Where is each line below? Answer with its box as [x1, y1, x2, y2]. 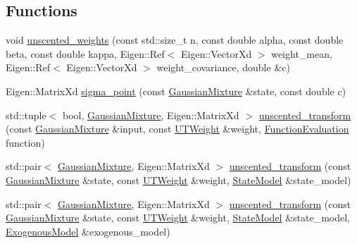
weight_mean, [271, 46, 332, 61]
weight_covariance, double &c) [156, 60, 290, 75]
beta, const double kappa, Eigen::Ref [6, 46, 165, 61]
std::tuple [6, 107, 46, 122]
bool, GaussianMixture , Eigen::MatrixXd [62, 107, 239, 122]
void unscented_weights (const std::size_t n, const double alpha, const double [6, 32, 344, 47]
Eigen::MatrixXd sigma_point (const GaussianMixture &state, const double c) [6, 83, 346, 98]
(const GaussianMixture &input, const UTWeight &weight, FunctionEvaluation [6, 121, 349, 136]
